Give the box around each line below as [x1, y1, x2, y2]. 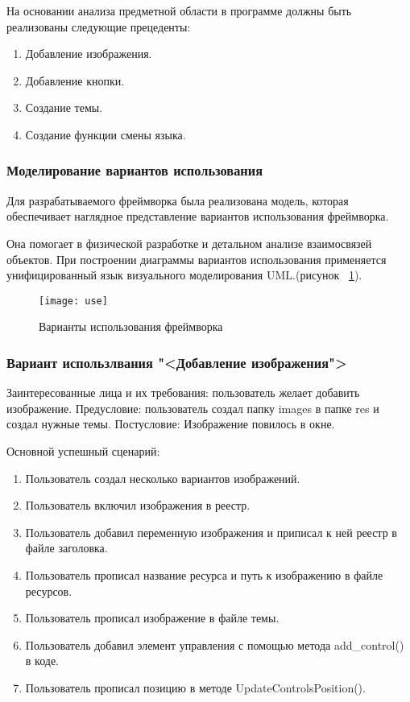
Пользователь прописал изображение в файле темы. [25, 609, 280, 626]
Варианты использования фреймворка [39, 318, 223, 335]
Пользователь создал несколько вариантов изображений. [25, 469, 300, 486]
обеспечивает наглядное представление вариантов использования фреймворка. [6, 208, 389, 225]
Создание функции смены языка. [25, 126, 186, 142]
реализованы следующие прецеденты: [6, 18, 191, 35]
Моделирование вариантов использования [6, 160, 263, 180]
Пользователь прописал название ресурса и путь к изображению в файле [25, 566, 383, 583]
